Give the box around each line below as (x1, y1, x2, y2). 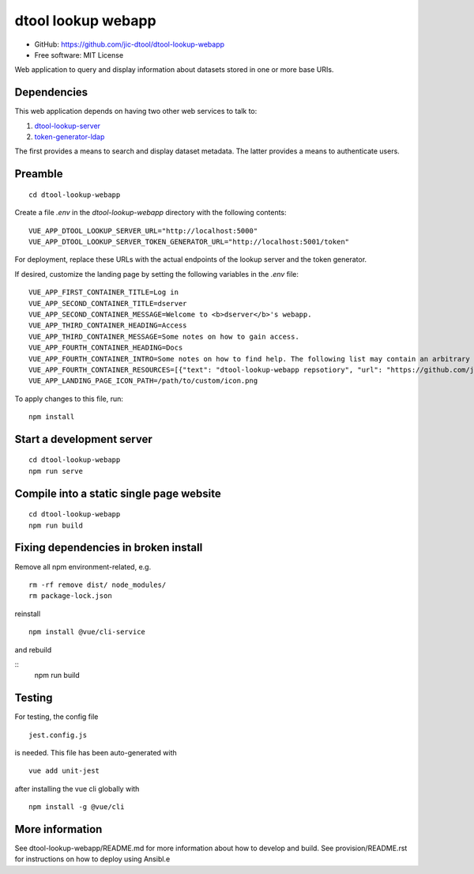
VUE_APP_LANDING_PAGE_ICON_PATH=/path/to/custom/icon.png (28, 376, 258, 385)
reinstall (14, 609, 41, 619)
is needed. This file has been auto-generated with (14, 747, 177, 757)
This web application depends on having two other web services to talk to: (14, 107, 258, 116)
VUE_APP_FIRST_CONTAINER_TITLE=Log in (28, 288, 179, 297)
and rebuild (14, 645, 52, 654)
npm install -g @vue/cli (28, 803, 125, 812)
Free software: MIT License (34, 50, 124, 59)
